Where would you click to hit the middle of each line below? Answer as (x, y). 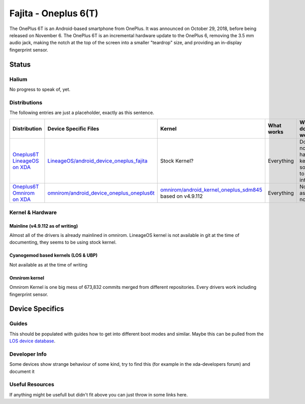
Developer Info (28, 354)
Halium (18, 79)
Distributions (26, 102)
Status (20, 64)
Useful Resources (32, 385)
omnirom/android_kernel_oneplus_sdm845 (211, 190)
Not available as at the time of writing (48, 264)
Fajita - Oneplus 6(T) (54, 13)
